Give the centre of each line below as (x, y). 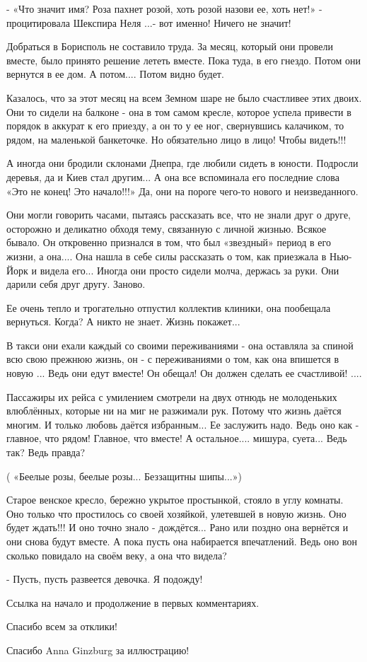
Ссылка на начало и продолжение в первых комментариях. (133, 602)
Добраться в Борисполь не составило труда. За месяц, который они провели (170, 46)
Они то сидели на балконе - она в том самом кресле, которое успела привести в (179, 111)
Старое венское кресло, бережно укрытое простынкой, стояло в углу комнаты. (175, 500)
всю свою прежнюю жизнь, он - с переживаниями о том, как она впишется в (173, 359)
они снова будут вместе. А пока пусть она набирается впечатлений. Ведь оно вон (182, 541)
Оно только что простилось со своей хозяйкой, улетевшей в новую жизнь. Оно (176, 513)
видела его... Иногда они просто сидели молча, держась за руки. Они (190, 270)
